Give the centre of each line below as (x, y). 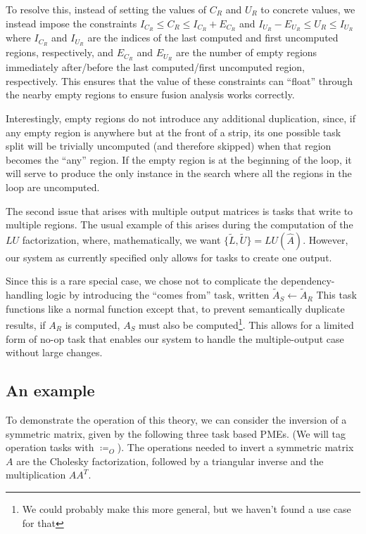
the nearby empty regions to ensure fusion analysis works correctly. (150, 95)
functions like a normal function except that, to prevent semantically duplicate (175, 308)
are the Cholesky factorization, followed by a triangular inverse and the (170, 461)
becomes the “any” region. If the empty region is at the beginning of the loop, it (179, 159)
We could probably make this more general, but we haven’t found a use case (187, 508)
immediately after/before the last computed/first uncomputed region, (155, 67)
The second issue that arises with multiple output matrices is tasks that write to (179, 210)
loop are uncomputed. (53, 187)
